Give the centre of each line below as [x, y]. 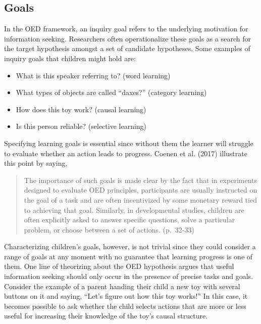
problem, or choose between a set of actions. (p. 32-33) [109, 229]
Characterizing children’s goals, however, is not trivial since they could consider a [130, 246]
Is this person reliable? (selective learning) [81, 126]
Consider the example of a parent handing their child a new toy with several [122, 286]
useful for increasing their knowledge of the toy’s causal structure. [106, 316]
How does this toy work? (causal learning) [81, 109]
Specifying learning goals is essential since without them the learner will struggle [129, 143]
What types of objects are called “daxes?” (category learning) [111, 92]
